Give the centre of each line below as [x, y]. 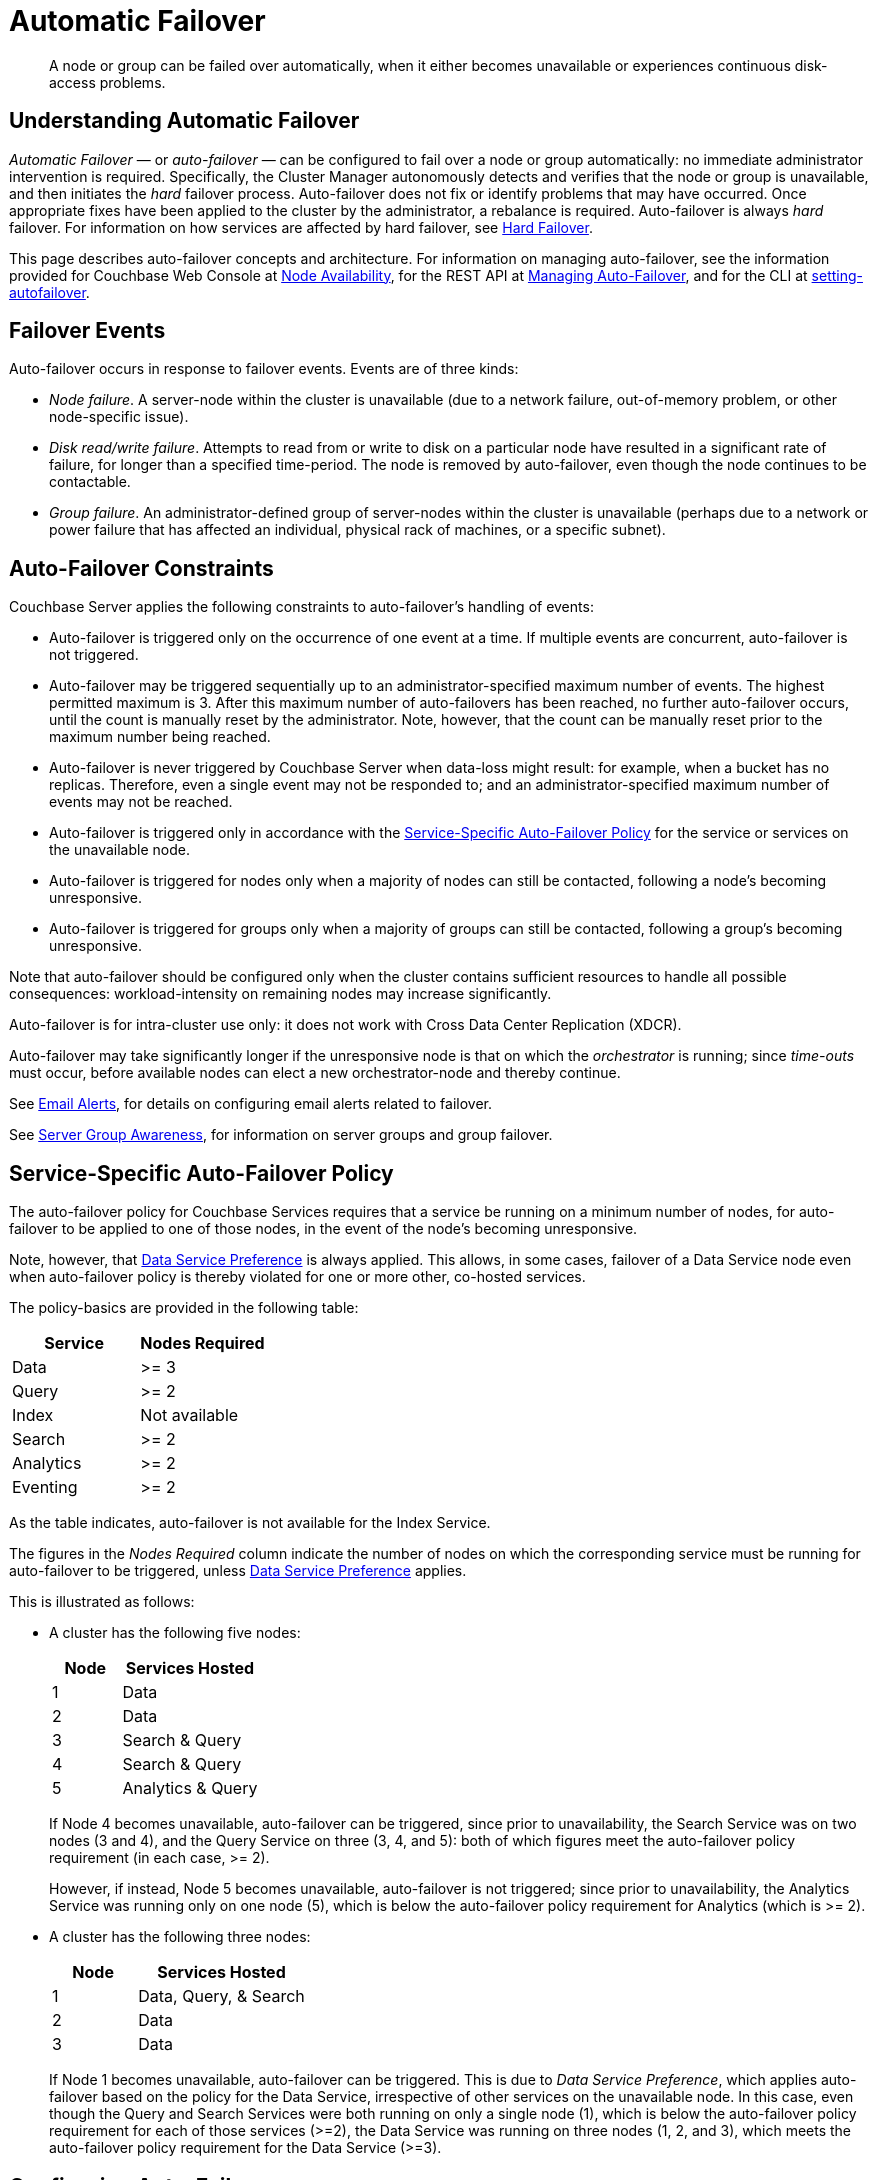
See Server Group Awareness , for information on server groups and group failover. [281, 1135]
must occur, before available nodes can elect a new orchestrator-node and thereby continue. [315, 1073]
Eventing [45, 1487]
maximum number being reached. [160, 737]
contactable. [90, 482]
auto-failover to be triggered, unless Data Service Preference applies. [238, 1571]
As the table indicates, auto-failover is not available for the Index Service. [250, 1523]
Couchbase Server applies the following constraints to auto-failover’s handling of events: [301, 607]
